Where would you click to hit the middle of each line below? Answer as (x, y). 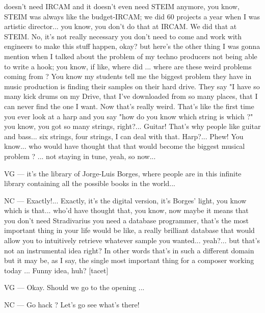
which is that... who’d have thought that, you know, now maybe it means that (126, 210)
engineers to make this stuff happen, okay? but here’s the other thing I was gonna (132, 46)
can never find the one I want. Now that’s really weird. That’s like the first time (129, 106)
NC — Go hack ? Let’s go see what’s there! (72, 305)
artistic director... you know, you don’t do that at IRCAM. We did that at (121, 26)
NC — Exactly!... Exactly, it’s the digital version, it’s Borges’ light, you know (125, 200)
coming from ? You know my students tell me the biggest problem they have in (128, 76)
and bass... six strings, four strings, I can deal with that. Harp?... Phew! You (124, 136)
